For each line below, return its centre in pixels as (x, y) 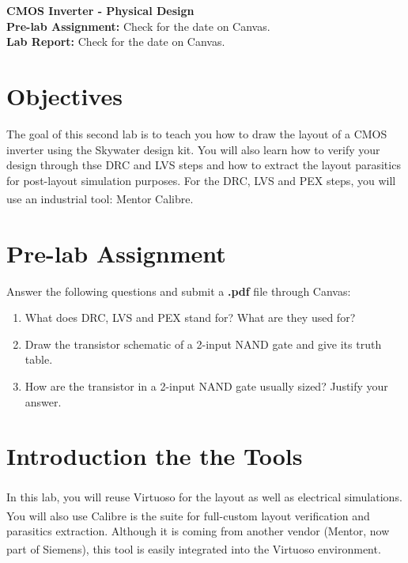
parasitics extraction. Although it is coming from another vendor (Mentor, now (198, 530)
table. (39, 359)
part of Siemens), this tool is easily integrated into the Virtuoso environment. (194, 549)
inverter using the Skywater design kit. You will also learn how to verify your (193, 149)
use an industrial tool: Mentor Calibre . (100, 198)
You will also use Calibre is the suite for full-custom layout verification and (188, 515)
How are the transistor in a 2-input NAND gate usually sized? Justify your (206, 386)
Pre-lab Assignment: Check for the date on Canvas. (138, 26)
